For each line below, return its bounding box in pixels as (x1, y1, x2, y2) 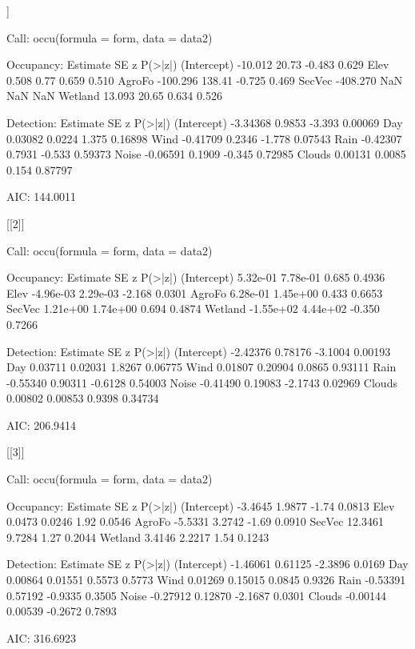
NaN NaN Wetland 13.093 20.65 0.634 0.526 (6, 87, 222, 104)
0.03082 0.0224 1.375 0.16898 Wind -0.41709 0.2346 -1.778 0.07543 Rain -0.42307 (6, 130, 402, 146)
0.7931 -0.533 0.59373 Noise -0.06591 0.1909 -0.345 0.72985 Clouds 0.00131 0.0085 (6, 146, 406, 162)
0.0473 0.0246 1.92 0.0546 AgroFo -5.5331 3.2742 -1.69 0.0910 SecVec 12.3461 (6, 513, 384, 530)
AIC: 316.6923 (6, 629, 77, 646)
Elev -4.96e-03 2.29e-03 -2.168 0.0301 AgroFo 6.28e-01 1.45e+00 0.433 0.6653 (6, 284, 383, 301)
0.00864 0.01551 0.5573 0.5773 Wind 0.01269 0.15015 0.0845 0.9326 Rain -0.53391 (6, 571, 406, 588)
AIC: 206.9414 (6, 416, 77, 433)
